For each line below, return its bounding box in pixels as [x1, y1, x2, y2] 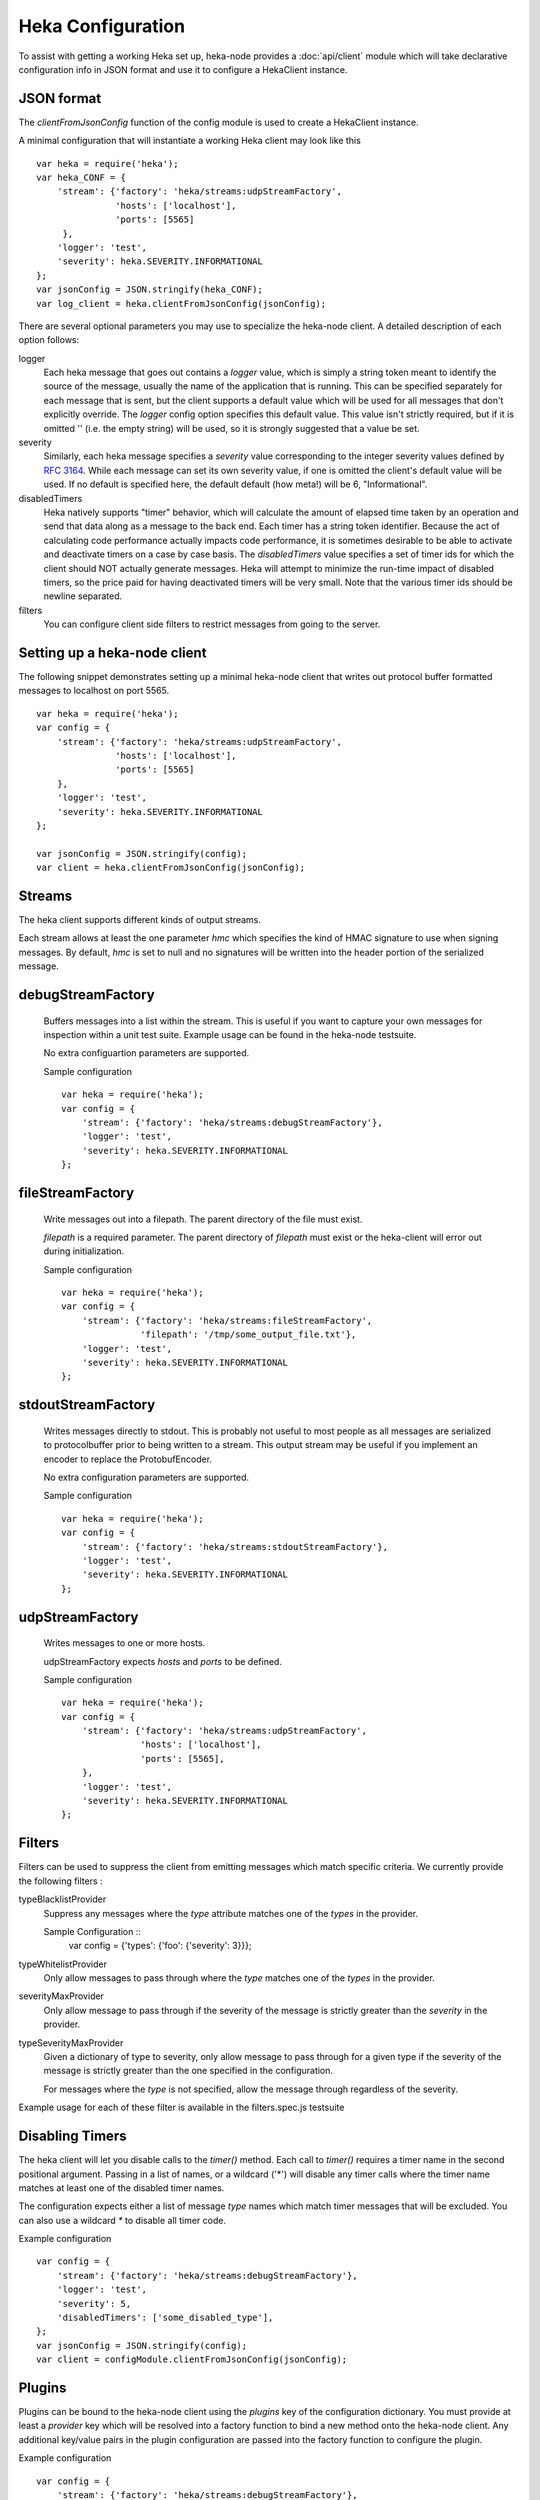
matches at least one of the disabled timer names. [18, 2181, 225, 2194]
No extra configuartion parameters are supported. [43, 1047, 250, 1059]
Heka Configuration [18, 15, 185, 37]
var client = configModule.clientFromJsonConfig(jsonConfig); [36, 2354, 348, 2365]
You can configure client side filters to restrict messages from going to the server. [43, 618, 381, 630]
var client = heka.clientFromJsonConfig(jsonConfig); [36, 862, 305, 874]
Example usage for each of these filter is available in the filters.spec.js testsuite [18, 2101, 345, 2114]
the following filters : [18, 1875, 104, 1887]
